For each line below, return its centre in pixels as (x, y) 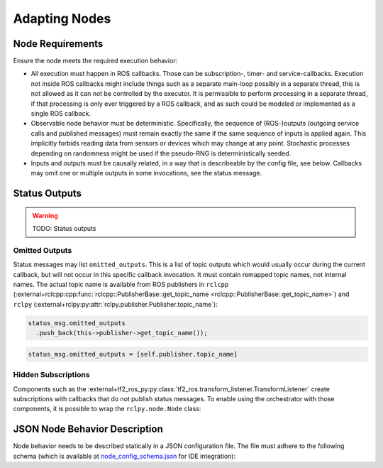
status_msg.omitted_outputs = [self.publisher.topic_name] (133, 354)
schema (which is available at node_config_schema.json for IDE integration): (124, 456)
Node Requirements (58, 44)
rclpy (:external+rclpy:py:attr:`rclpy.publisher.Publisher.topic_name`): (115, 304)
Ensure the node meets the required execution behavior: (95, 61)
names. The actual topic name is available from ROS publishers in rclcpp (121, 285)
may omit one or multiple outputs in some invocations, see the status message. (146, 173)
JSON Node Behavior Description (88, 429)
